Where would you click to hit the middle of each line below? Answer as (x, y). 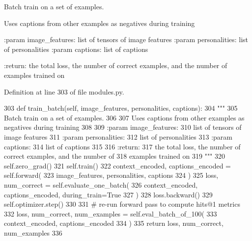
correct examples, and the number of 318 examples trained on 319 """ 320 (115, 156)
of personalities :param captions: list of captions (76, 49)
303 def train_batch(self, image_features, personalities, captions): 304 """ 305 (121, 108)
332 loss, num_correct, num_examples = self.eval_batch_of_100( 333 (111, 213)
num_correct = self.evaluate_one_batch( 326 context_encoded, (101, 184)
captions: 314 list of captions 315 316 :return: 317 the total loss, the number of (122, 146)
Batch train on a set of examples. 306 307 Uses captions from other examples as (124, 117)
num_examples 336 (33, 232)
